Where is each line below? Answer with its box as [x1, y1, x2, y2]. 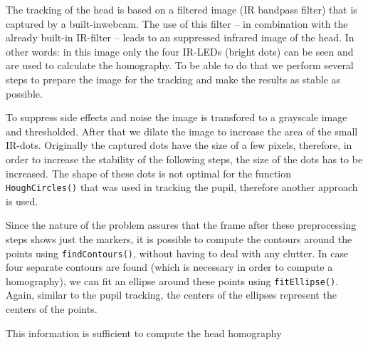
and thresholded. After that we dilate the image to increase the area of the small [6, 123, 358, 138]
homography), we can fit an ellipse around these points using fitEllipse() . [6, 273, 339, 288]
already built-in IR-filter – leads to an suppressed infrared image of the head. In [6, 30, 354, 45]
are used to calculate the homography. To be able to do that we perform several [6, 58, 354, 73]
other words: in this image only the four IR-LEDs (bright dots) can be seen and [6, 43, 354, 58]
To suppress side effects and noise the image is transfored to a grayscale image [6, 110, 347, 125]
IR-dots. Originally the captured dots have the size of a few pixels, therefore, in [6, 138, 352, 153]
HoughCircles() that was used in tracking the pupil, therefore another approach [6, 180, 358, 195]
